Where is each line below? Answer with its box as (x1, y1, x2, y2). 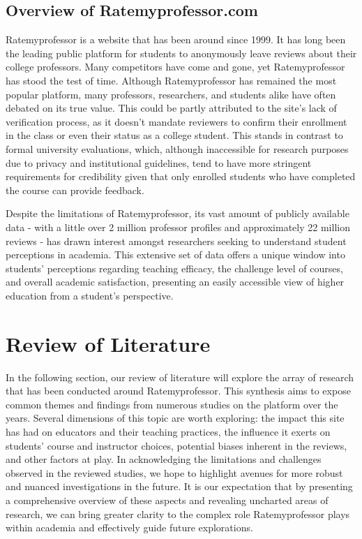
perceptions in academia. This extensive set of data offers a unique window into (6, 247, 345, 262)
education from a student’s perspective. (6, 288, 174, 302)
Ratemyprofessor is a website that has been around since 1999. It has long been (6, 32, 346, 47)
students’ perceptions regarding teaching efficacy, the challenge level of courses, (6, 260, 343, 275)
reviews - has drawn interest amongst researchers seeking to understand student (6, 233, 347, 248)
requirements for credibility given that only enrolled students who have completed (6, 169, 356, 184)
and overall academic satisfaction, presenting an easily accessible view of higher (6, 274, 345, 289)
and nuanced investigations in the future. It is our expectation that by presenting (6, 479, 353, 494)
